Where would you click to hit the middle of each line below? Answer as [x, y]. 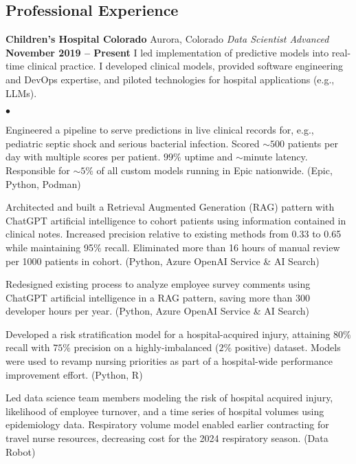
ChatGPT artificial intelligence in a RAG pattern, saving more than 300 [158, 297]
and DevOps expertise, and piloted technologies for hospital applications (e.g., [170, 79]
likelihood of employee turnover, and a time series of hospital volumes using [165, 411]
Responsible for [38, 170]
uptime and [209, 157]
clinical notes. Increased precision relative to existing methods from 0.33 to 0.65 [174, 234]
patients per [313, 143]
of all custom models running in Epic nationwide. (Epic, [214, 170]
